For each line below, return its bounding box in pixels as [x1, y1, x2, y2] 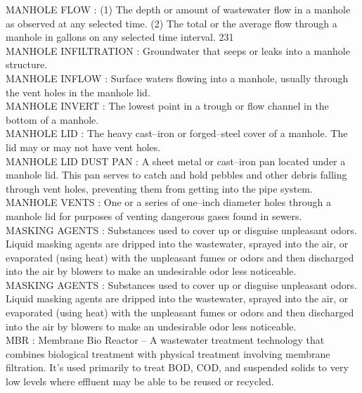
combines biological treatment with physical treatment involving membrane [6, 346, 330, 361]
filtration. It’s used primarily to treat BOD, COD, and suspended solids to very [6, 360, 349, 375]
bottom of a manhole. [6, 112, 99, 127]
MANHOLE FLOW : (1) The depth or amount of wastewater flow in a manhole [6, 2, 351, 16]
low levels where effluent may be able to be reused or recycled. [6, 374, 274, 389]
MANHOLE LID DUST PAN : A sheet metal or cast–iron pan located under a [6, 153, 346, 168]
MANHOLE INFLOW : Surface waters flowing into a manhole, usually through [6, 70, 349, 85]
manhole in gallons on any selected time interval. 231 [6, 30, 234, 44]
